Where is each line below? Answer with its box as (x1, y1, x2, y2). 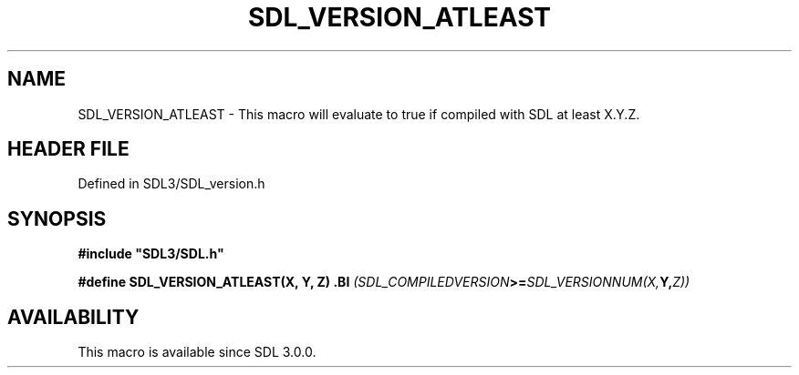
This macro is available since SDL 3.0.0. (78, 344, 316, 360)
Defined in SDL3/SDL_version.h (78, 176, 265, 192)
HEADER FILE (7, 137, 130, 161)
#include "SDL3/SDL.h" (78, 246, 224, 262)
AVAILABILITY (7, 305, 140, 329)
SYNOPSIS (7, 207, 107, 230)
